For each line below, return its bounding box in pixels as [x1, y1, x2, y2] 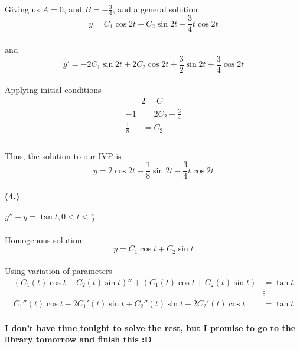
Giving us [5, 2, 40, 15]
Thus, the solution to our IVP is [5, 149, 122, 161]
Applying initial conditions [5, 83, 102, 96]
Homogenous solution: [5, 233, 84, 245]
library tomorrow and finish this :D [5, 333, 152, 345]
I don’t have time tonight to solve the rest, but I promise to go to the [5, 321, 296, 334]
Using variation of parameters [5, 264, 112, 277]
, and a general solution [112, 2, 198, 15]
